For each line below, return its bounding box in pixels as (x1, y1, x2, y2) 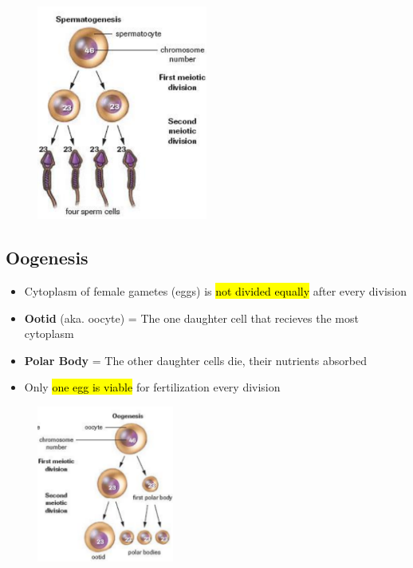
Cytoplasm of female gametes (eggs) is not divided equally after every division (24, 283, 407, 300)
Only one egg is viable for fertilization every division (24, 379, 281, 395)
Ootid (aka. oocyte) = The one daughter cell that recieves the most (24, 309, 359, 326)
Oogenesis (6, 245, 88, 270)
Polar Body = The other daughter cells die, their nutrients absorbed (24, 352, 367, 368)
